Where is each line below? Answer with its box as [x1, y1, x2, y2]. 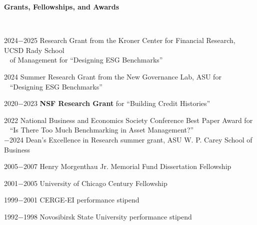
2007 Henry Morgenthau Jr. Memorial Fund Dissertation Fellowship [23, 161, 231, 171]
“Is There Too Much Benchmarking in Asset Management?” [9, 124, 194, 135]
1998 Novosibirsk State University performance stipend [23, 211, 192, 221]
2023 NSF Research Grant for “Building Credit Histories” [23, 98, 210, 108]
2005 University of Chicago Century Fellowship [23, 177, 167, 188]
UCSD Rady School [4, 44, 64, 55]
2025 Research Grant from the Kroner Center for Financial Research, [23, 35, 235, 45]
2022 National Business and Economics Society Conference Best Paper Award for [4, 114, 253, 125]
